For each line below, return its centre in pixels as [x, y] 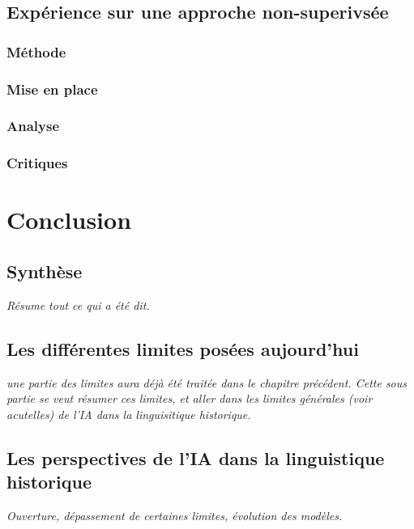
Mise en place [52, 89]
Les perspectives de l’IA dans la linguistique [196, 457]
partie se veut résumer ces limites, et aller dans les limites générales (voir [190, 398]
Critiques [37, 163]
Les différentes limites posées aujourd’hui [183, 348]
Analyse [33, 126]
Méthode [36, 51]
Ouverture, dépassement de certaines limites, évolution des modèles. [175, 515]
